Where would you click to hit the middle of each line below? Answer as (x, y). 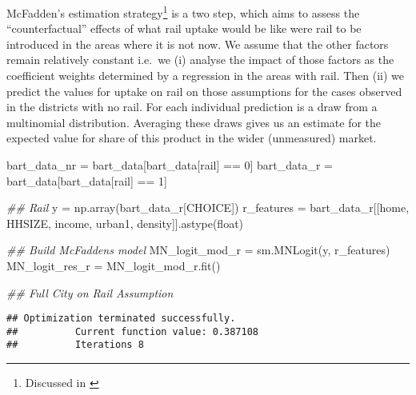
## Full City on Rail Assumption (90, 292)
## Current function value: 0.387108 (132, 331)
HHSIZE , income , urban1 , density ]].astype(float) (125, 223)
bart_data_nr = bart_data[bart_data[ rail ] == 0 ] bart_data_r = (170, 165)
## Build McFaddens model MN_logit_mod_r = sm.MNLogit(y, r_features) (198, 250)
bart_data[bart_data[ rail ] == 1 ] (87, 180)
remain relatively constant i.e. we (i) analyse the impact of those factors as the (200, 60)
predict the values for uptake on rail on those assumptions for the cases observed (204, 91)
